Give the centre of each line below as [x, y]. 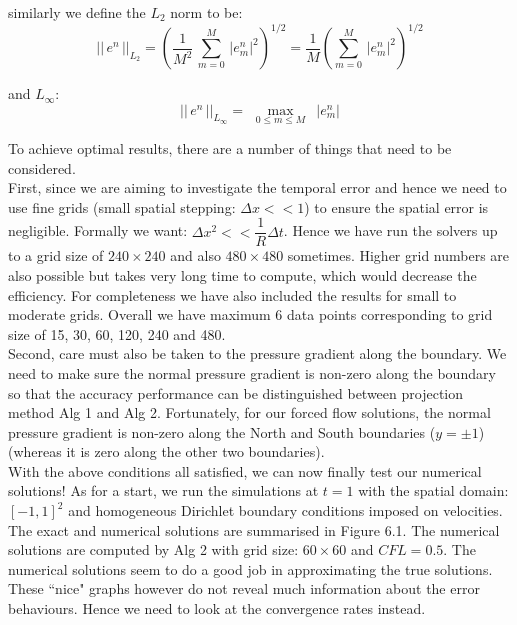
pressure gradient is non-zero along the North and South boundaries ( [222, 431]
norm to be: [206, 12]
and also [195, 255]
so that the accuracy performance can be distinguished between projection [235, 392]
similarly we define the [77, 12]
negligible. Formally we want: [98, 230]
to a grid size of [56, 255]
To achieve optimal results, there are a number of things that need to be [230, 147]
